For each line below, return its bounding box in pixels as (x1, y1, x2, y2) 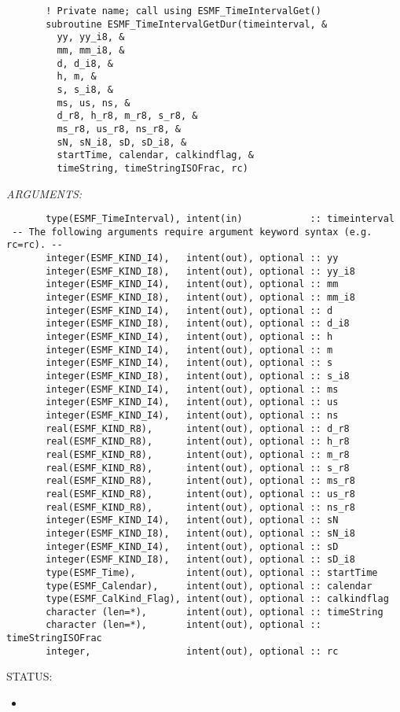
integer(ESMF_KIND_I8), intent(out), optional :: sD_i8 (46, 554, 355, 566)
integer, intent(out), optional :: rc (46, 645, 339, 657)
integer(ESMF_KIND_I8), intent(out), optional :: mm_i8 (46, 292, 355, 304)
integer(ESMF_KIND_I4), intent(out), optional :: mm (46, 279, 339, 290)
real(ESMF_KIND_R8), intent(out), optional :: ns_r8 (46, 501, 355, 513)
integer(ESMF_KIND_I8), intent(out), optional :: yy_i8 (46, 265, 355, 277)
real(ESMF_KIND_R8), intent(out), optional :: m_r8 (46, 448, 350, 460)
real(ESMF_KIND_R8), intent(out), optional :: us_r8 (46, 488, 355, 500)
